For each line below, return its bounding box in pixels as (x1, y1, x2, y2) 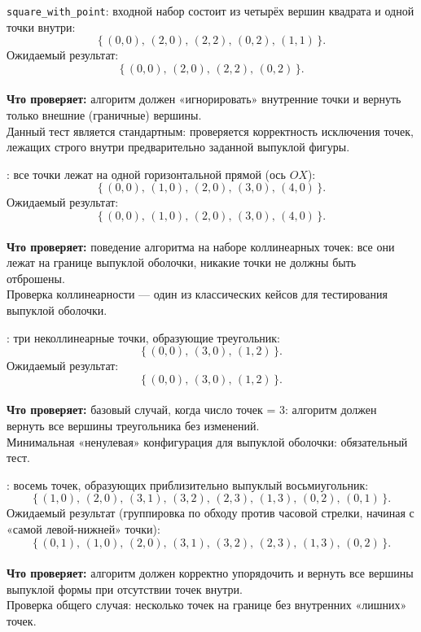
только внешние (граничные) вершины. (7, 107, 202, 124)
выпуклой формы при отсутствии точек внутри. (7, 580, 243, 597)
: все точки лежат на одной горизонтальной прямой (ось (7, 165, 286, 182)
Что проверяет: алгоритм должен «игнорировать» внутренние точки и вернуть (7, 90, 401, 107)
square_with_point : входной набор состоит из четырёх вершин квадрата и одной (7, 2, 414, 19)
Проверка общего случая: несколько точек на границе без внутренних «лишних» (7, 596, 407, 613)
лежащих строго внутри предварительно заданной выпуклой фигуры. (7, 138, 350, 155)
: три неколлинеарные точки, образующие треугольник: (7, 329, 280, 346)
